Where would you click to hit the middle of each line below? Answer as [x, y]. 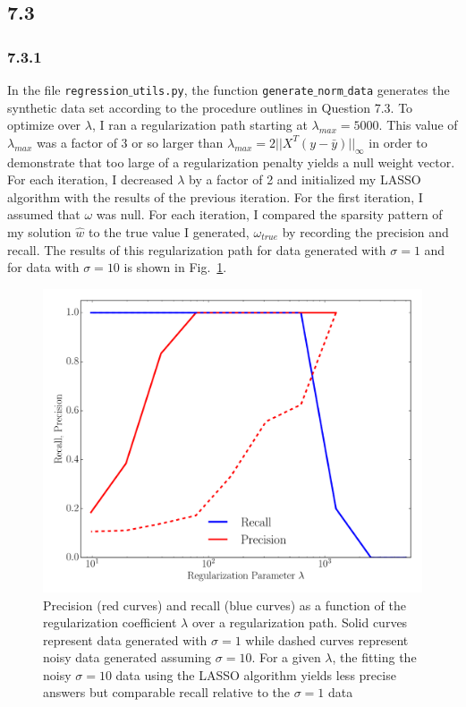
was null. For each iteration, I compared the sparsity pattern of [269, 214]
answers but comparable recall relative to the [167, 692]
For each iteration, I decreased [90, 179]
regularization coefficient [110, 622]
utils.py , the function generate [223, 89]
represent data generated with [125, 639]
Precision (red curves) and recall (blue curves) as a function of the [225, 605]
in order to [398, 142]
